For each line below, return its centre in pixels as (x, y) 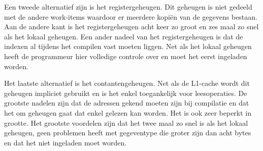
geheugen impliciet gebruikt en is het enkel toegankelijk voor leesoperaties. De (126, 93)
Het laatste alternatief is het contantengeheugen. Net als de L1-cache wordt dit (127, 83)
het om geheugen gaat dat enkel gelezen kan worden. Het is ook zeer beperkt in (128, 112)
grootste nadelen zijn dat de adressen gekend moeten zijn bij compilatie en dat (127, 103)
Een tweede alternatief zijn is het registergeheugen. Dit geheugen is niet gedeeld (128, 7)
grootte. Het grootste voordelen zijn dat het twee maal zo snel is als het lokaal (126, 122)
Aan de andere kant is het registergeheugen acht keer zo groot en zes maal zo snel (131, 27)
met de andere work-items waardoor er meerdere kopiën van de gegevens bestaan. (131, 16)
